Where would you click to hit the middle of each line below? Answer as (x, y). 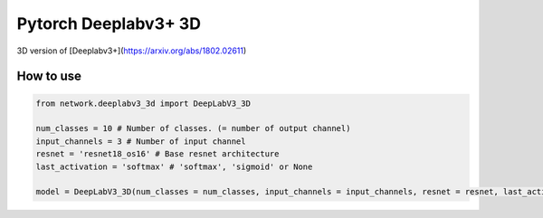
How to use (49, 76)
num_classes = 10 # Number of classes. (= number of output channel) (193, 128)
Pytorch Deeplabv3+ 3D (109, 24)
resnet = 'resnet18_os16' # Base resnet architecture (157, 154)
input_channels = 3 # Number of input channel (141, 141)
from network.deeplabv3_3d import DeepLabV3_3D (143, 103)
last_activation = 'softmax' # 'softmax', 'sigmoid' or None (174, 166)
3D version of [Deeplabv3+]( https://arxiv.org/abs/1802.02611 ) (132, 51)
